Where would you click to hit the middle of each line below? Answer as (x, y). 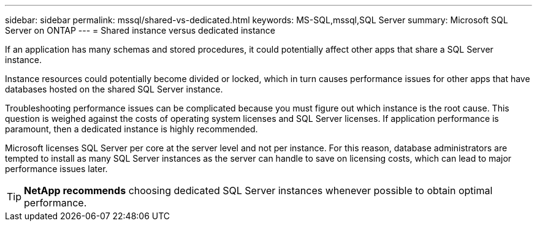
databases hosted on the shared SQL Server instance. (114, 89)
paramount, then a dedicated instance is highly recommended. (131, 129)
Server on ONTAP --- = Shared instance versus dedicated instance (140, 30)
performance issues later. (56, 169)
